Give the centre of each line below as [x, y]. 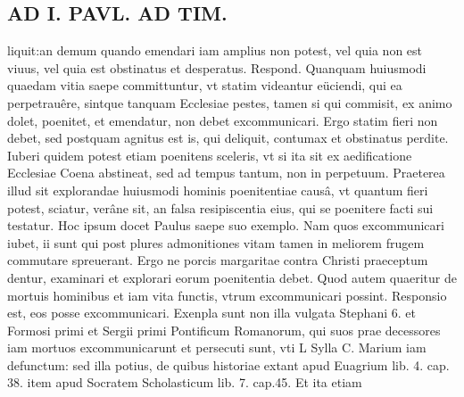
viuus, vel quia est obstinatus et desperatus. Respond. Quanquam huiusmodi [217, 67]
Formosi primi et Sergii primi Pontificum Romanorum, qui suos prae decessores [224, 330]
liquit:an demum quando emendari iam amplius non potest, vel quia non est [215, 50]
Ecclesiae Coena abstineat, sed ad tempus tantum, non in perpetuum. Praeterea [226, 173]
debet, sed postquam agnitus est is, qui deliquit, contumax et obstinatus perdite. [228, 138]
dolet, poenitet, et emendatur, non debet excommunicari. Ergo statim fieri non [223, 120]
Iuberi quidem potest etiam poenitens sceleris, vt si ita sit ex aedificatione [210, 155]
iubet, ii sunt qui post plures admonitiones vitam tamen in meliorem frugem [216, 242]
